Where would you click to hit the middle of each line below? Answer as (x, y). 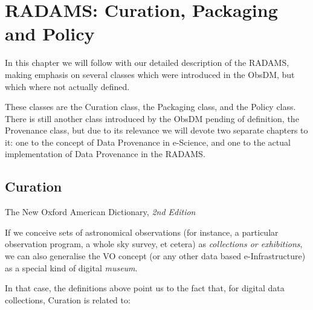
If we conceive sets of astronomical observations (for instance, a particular (142, 232)
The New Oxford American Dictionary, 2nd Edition (100, 212)
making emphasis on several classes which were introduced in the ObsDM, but (150, 74)
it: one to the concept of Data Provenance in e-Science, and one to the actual (148, 142)
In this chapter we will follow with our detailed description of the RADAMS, (147, 63)
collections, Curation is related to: (68, 299)
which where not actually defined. (67, 86)
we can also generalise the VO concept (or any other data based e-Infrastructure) (155, 256)
